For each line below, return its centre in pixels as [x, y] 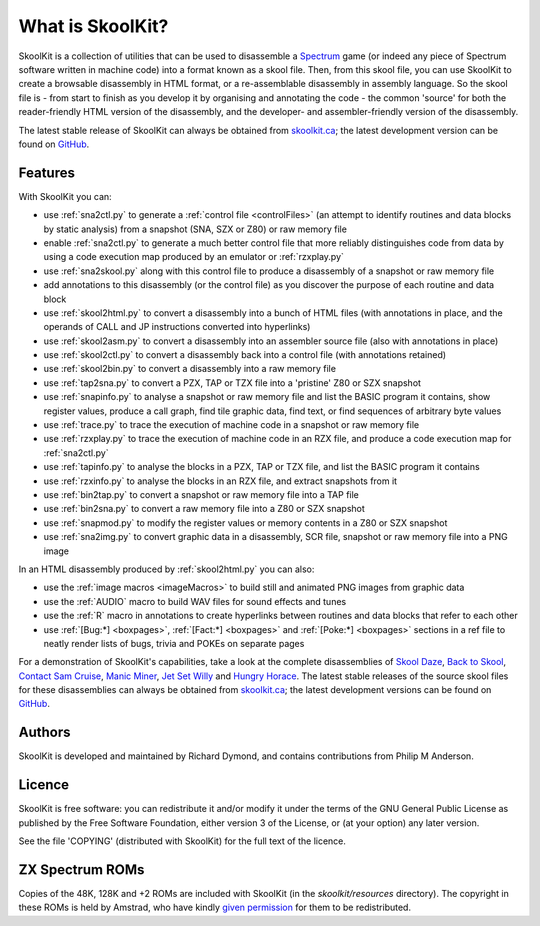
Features [46, 172]
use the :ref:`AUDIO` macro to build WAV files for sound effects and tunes [195, 601]
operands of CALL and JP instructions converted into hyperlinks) [177, 327]
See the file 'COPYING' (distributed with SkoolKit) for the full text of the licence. [182, 841]
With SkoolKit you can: [65, 196]
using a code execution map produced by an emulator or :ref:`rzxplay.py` [194, 257]
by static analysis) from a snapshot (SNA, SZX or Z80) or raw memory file [195, 229]
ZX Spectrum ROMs [81, 869]
